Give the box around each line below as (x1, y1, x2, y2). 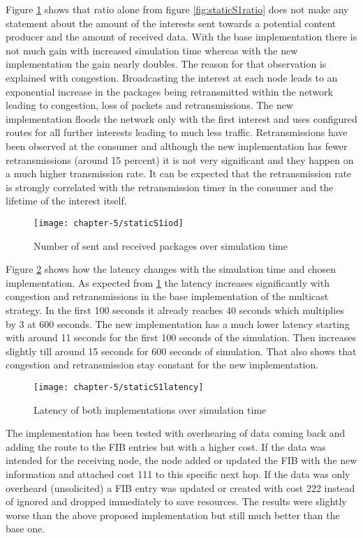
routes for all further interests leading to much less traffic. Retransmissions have (6, 125, 348, 140)
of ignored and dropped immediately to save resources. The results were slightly (6, 494, 347, 509)
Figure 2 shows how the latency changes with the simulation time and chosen (6, 262, 336, 276)
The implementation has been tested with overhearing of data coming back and (6, 426, 346, 440)
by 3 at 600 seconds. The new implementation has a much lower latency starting (6, 316, 350, 331)
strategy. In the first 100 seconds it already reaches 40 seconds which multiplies (6, 302, 344, 317)
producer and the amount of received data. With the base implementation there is (6, 29, 357, 44)
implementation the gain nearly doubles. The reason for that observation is (6, 57, 327, 71)
